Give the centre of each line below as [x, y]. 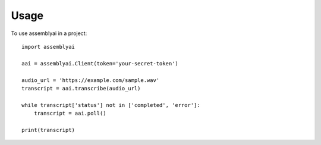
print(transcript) [48, 130]
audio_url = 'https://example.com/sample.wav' [91, 80]
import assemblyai [48, 47]
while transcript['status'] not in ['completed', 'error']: [111, 105]
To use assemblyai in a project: [49, 33]
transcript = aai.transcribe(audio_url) [81, 88]
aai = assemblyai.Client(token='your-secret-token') [100, 63]
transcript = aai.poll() [70, 114]
